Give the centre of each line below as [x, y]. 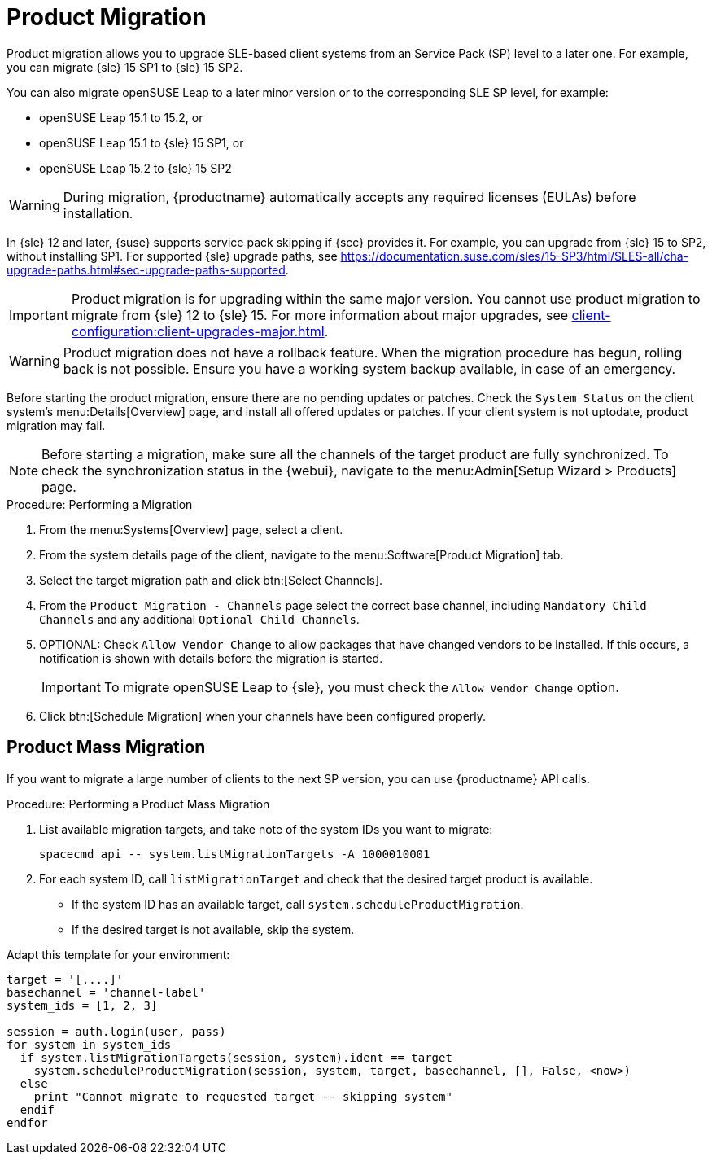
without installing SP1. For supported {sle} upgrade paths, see [172, 256]
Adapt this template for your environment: [118, 954]
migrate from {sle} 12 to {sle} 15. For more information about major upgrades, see [320, 315]
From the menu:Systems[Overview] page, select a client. [191, 529]
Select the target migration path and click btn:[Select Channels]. [211, 580]
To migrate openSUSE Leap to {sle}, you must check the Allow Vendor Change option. [361, 687]
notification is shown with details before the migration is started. [211, 658]
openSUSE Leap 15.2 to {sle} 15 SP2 [135, 168]
